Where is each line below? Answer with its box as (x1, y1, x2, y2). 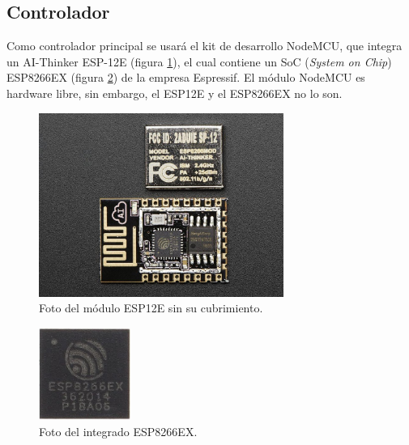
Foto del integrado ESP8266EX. (39, 422, 198, 439)
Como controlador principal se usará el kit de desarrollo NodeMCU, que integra (6, 37, 403, 54)
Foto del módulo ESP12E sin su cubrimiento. (39, 299, 263, 316)
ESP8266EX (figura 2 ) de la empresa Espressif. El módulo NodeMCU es (6, 69, 365, 86)
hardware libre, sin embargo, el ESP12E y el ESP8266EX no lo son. (6, 84, 343, 101)
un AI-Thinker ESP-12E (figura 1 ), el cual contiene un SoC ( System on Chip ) (6, 53, 392, 70)
